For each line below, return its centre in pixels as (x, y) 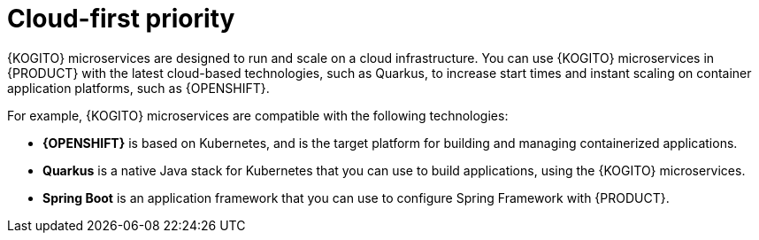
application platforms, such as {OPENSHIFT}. (138, 88)
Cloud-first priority (121, 19)
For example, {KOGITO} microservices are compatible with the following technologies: (258, 115)
